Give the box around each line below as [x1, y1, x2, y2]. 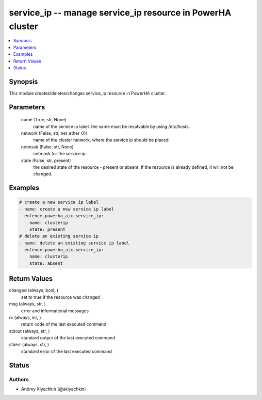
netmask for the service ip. [33, 151, 87, 157]
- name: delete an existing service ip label [19, 240, 130, 246]
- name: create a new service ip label [19, 206, 114, 212]
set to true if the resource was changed [21, 294, 100, 300]
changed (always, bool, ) [9, 288, 59, 293]
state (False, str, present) [21, 158, 71, 163]
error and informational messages [21, 308, 89, 314]
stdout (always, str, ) [9, 328, 50, 334]
